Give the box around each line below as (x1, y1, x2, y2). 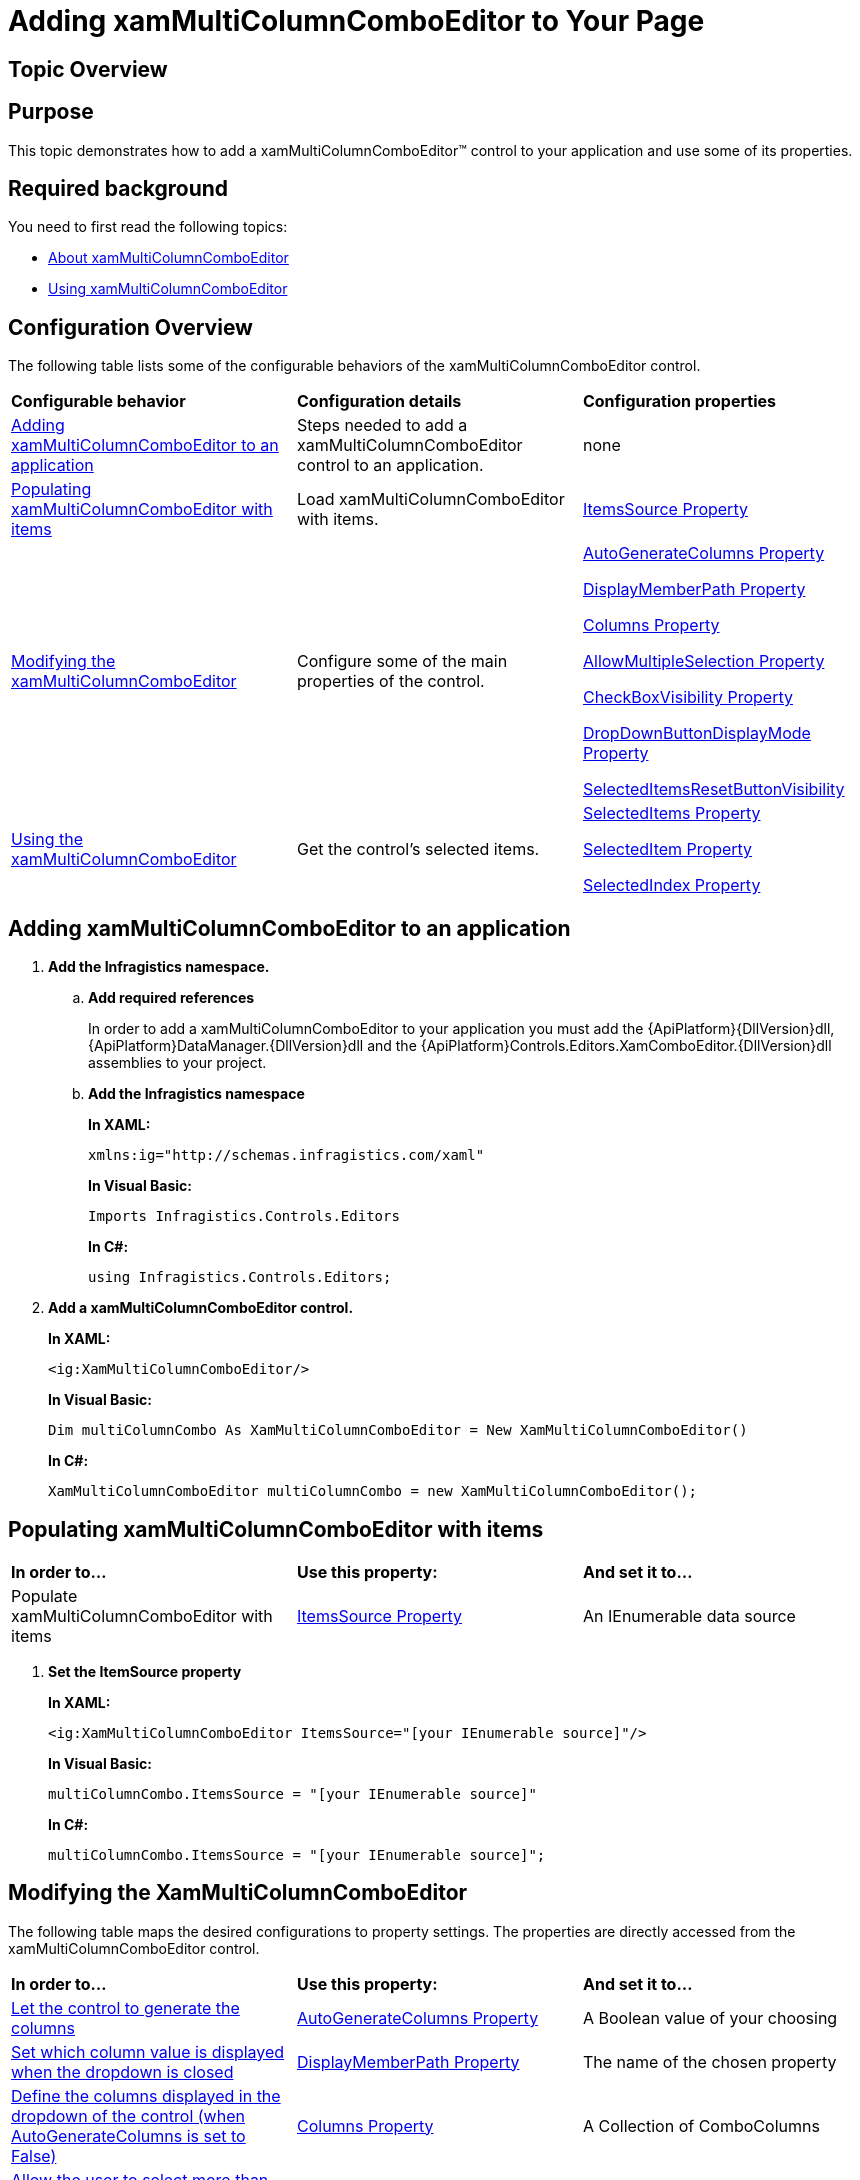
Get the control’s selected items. (296, 839, 540, 860)
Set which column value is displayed (11, 2041, 285, 2062)
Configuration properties (582, 391, 776, 412)
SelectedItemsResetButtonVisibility (582, 779, 845, 800)
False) (11, 2145, 57, 2166)
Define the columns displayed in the (11, 2085, 281, 2106)
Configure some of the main (296, 651, 508, 672)
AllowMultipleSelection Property (582, 651, 825, 672)
